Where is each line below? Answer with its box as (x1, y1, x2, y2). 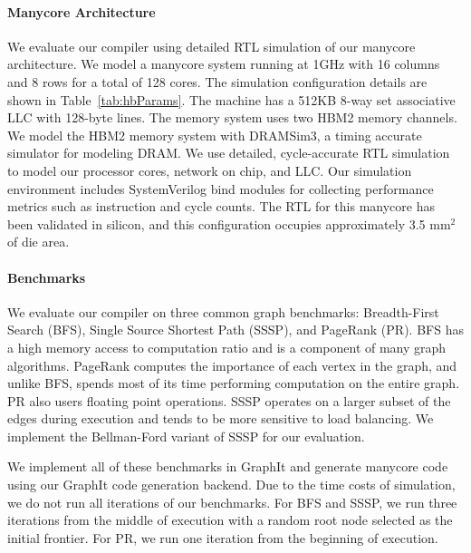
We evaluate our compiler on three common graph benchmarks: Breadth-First (7, 302, 439, 321)
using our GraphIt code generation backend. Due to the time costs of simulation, (7, 475, 456, 494)
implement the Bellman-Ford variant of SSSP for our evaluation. (7, 426, 365, 445)
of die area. (7, 232, 70, 251)
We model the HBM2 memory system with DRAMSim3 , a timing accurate (7, 125, 422, 144)
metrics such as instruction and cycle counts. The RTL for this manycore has (7, 197, 435, 216)
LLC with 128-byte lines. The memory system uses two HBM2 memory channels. (7, 108, 457, 127)
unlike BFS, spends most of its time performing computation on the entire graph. (7, 374, 460, 393)
